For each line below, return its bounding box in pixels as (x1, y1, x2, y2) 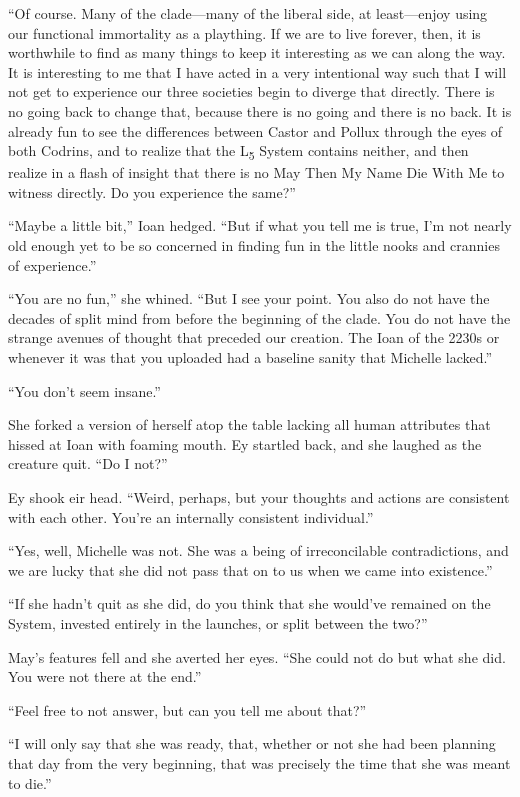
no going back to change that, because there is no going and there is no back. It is (8, 100, 512, 121)
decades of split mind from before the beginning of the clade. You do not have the (8, 307, 511, 328)
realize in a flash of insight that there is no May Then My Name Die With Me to (8, 162, 505, 183)
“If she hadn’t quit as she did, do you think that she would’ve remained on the (8, 593, 491, 614)
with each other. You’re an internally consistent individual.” (8, 506, 374, 527)
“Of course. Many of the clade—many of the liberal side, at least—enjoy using (8, 3, 488, 23)
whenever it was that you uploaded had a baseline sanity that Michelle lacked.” (8, 347, 493, 368)
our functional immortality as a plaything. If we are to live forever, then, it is (8, 22, 481, 43)
